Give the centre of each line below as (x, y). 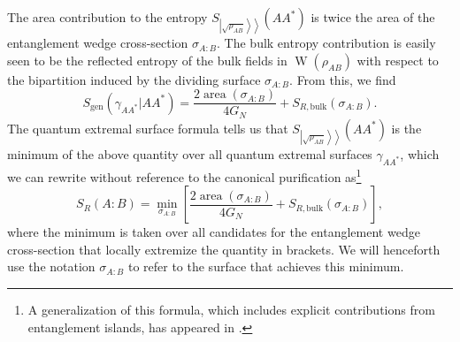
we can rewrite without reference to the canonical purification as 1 (184, 175)
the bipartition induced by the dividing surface (134, 79)
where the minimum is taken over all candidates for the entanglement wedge (214, 232)
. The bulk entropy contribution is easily (326, 43)
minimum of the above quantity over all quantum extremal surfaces (190, 154)
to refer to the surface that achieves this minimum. (266, 266)
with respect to (398, 60)
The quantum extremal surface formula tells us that (148, 128)
